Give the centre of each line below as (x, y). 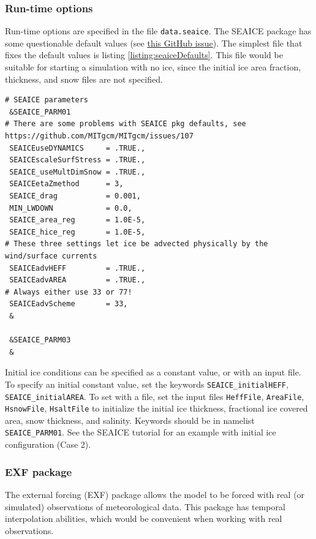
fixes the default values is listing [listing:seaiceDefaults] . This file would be (144, 55)
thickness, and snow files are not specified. (84, 79)
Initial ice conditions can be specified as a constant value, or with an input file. (153, 372)
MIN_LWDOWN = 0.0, (71, 208)
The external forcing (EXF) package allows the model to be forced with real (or (155, 494)
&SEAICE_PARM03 (40, 340)
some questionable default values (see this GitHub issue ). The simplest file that (154, 43)
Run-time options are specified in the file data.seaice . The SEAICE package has (158, 31)
